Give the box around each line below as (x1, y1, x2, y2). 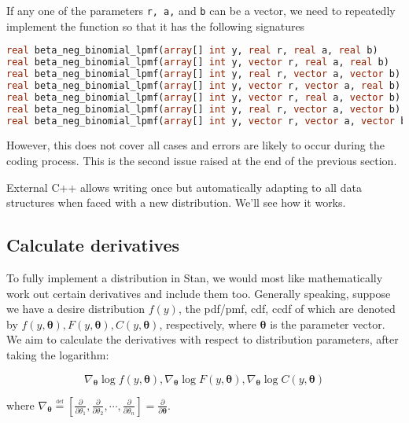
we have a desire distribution (6, 300, 146, 317)
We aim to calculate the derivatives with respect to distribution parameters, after (6, 331, 399, 348)
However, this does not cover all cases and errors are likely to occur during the (6, 137, 385, 153)
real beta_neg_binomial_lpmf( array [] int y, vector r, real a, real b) (6, 57, 389, 68)
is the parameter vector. (270, 315, 385, 332)
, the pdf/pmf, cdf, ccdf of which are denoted (178, 300, 396, 317)
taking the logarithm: (6, 346, 109, 362)
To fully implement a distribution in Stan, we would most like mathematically (6, 269, 383, 285)
